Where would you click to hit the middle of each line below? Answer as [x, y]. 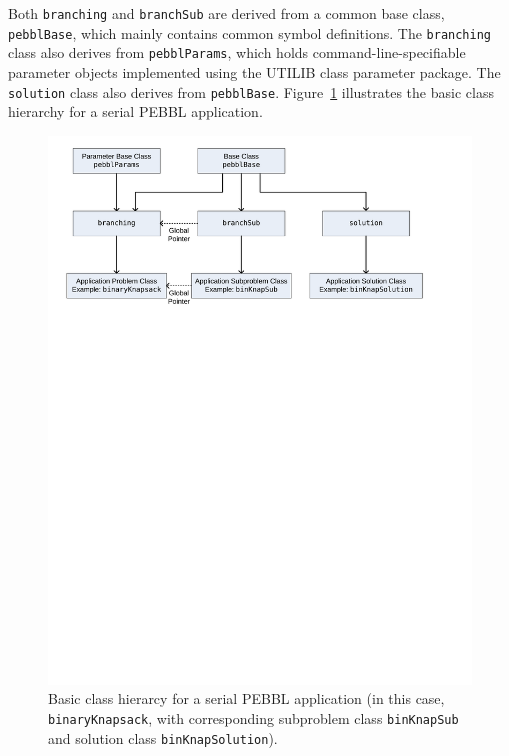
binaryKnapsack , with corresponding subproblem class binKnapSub [253, 717]
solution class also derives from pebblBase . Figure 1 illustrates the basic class [251, 91]
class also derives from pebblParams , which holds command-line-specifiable [237, 52]
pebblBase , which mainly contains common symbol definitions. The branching [249, 32]
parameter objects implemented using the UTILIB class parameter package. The [254, 71]
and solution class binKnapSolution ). [163, 737]
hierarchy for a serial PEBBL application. [135, 111]
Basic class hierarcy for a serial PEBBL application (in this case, [246, 698]
